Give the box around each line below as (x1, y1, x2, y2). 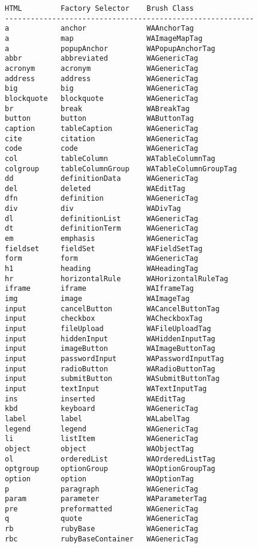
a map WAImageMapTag (5, 34, 203, 43)
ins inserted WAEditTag (5, 394, 185, 403)
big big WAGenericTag (5, 84, 199, 93)
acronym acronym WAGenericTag (5, 64, 199, 73)
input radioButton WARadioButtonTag (5, 364, 215, 373)
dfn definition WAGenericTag (5, 194, 199, 203)
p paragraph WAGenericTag (5, 484, 199, 493)
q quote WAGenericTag (5, 514, 199, 523)
